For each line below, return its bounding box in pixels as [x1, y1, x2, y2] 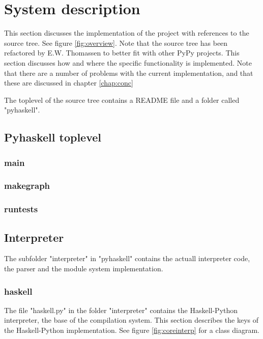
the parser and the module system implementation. [4, 263, 163, 273]
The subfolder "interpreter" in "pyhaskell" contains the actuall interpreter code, [4, 253, 250, 264]
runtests [4, 203, 38, 215]
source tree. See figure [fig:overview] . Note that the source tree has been [4, 37, 228, 48]
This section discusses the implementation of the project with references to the [4, 27, 249, 38]
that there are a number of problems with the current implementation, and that [4, 67, 253, 78]
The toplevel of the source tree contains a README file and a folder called [4, 94, 240, 105]
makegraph [4, 179, 50, 192]
